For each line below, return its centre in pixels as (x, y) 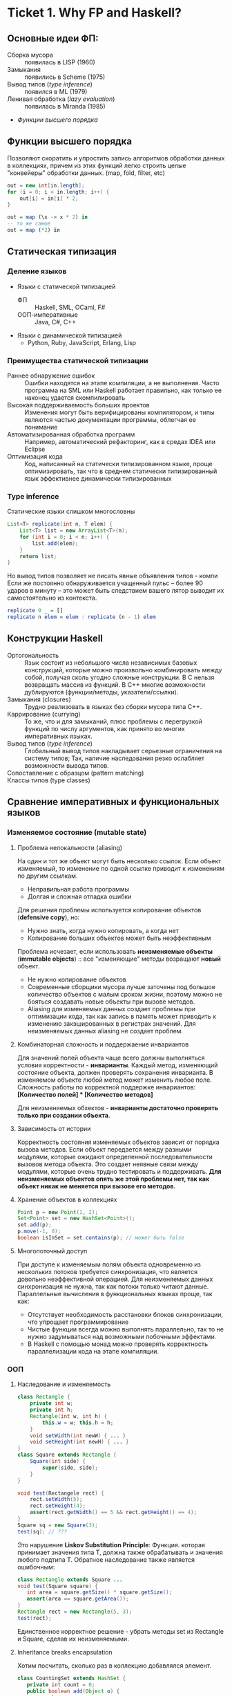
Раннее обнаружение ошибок (51, 376)
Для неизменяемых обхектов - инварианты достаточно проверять (118, 1107)
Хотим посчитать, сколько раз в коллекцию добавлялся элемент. (114, 1666)
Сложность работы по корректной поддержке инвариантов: (106, 1087)
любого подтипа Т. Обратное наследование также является (106, 1559)
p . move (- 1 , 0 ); (39, 1232)
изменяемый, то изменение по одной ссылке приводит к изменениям (121, 868)
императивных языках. (59, 736)
